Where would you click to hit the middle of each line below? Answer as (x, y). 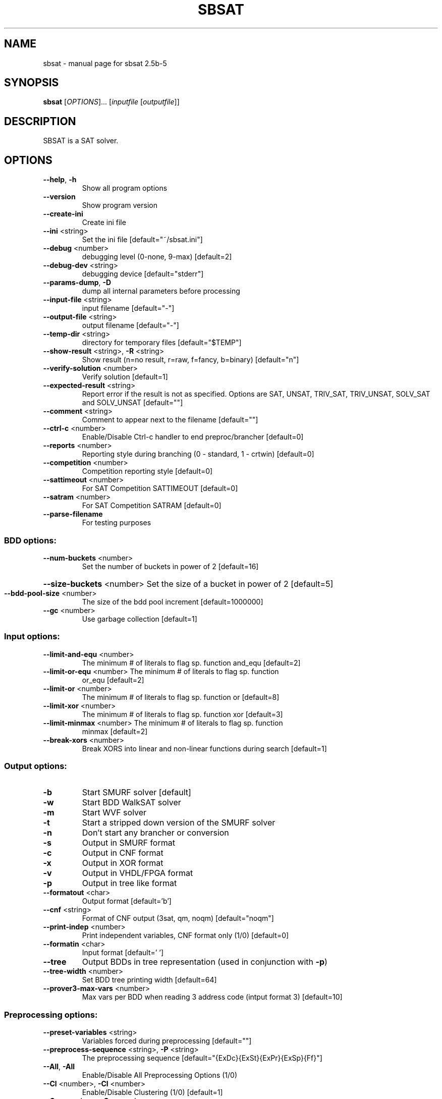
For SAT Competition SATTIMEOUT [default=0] (160, 488)
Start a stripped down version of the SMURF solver (179, 823)
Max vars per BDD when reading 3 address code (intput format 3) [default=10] (212, 997)
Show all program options (125, 188)
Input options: (32, 637)
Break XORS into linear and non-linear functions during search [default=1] (204, 748)
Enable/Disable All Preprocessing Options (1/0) (159, 1075)
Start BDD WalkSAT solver (131, 803)
